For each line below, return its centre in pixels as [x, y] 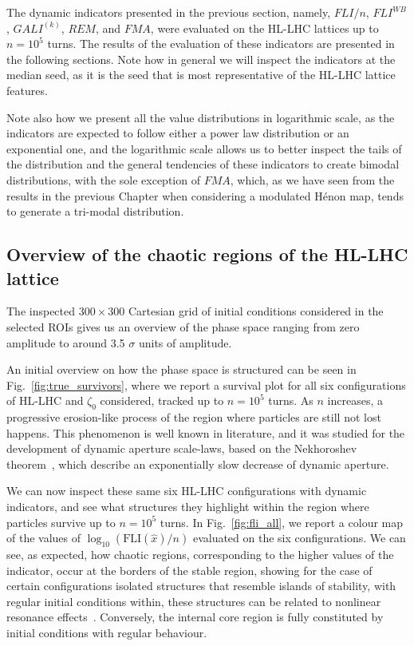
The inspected [41, 311]
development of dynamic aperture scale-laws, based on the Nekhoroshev [182, 448]
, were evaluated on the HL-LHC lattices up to [264, 28]
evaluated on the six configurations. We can [299, 538]
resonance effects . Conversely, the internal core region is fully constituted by [195, 617]
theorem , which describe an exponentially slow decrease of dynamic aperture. [198, 464]
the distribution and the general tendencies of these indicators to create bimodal [203, 164]
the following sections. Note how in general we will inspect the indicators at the [201, 59]
